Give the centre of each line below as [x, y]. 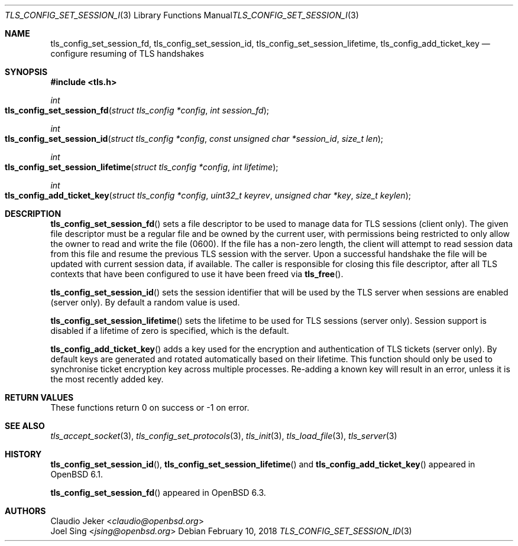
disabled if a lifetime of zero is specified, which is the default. [170, 331]
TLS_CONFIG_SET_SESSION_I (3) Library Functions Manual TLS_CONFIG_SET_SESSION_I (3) [182, 15]
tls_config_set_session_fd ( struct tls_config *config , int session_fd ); [137, 110]
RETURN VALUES [39, 397]
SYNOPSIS [26, 72]
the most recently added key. [107, 379]
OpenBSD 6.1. [77, 474]
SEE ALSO [25, 426]
